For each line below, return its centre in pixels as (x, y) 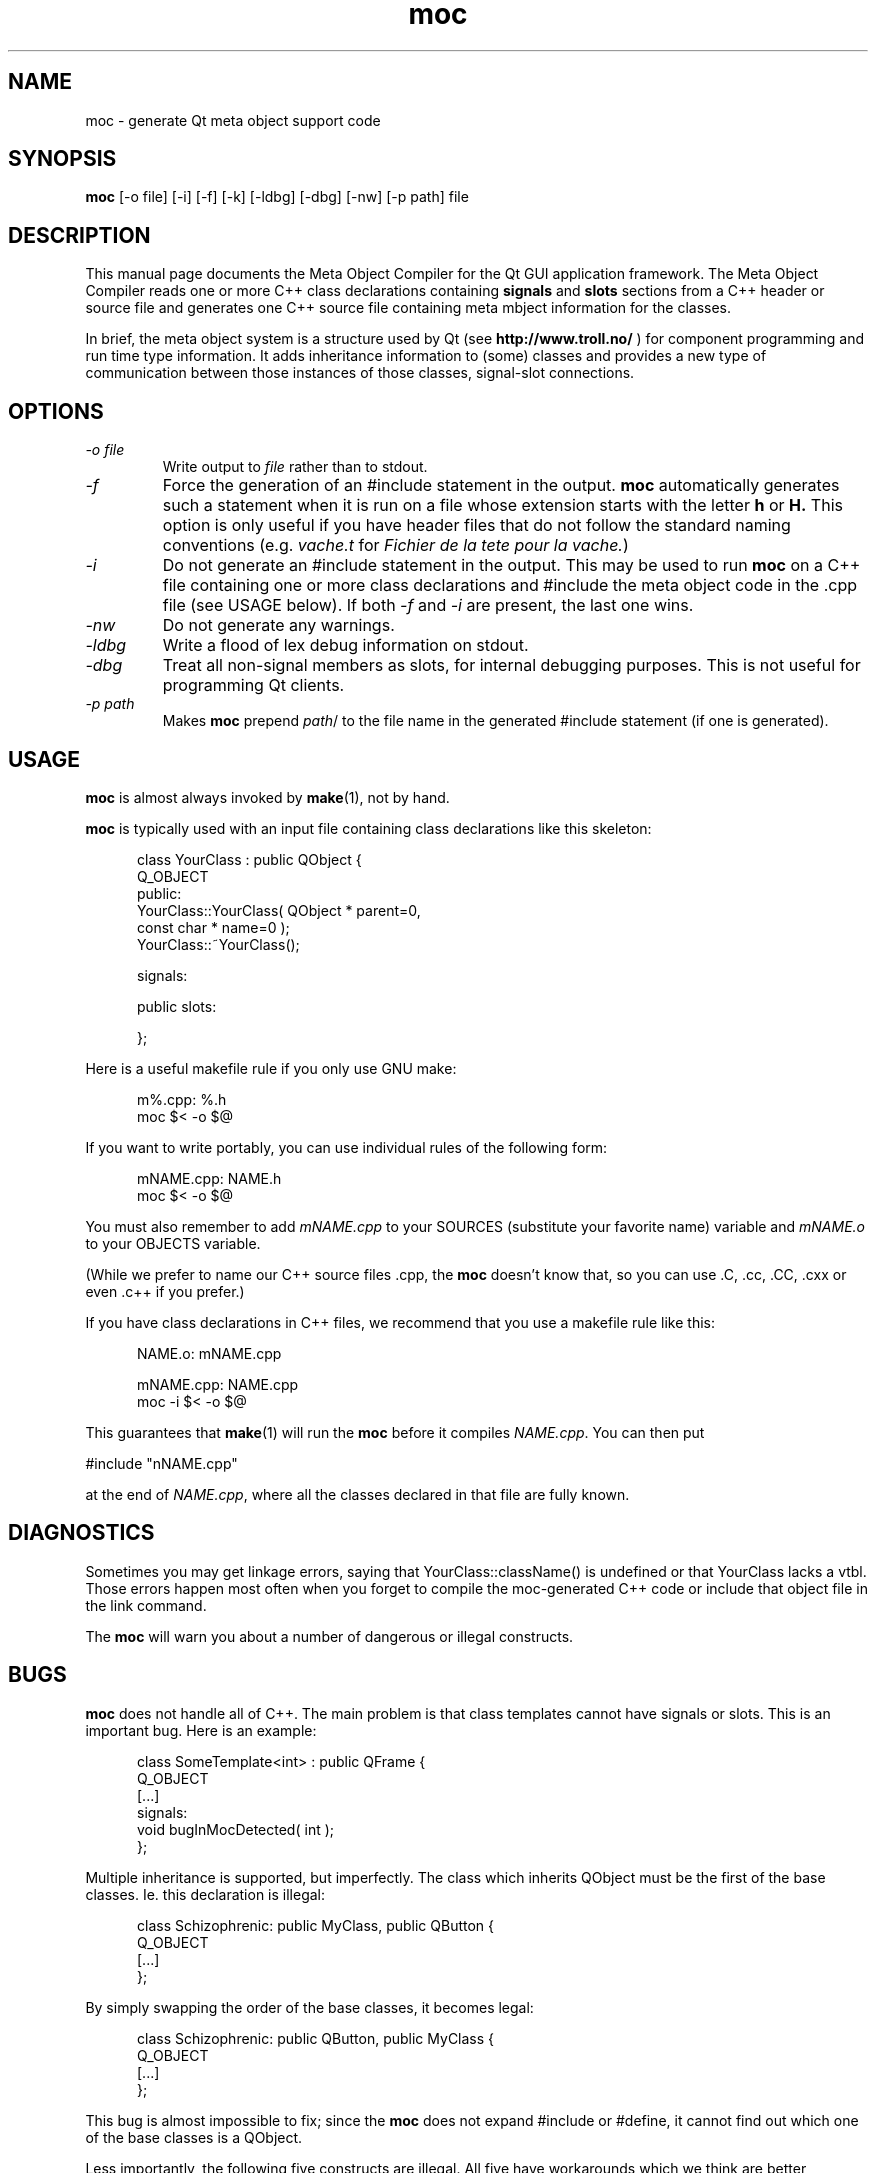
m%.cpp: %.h (182, 1099)
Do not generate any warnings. (278, 625)
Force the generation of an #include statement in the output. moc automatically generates (501, 485)
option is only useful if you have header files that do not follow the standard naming (476, 525)
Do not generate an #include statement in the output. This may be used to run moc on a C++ (511, 565)
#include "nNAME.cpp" (161, 1463)
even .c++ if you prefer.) (165, 1291)
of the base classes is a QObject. (194, 2137)
